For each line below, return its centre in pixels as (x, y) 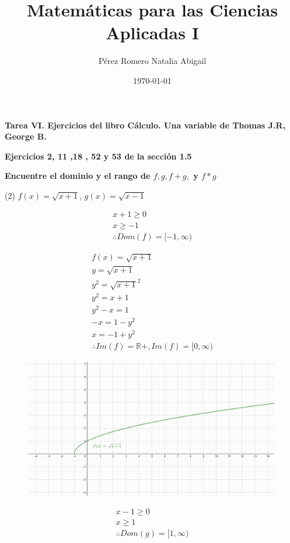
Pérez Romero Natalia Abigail (152, 61)
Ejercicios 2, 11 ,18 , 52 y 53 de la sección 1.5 (98, 156)
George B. (26, 136)
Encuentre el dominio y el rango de (78, 176)
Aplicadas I (152, 33)
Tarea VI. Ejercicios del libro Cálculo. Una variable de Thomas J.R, (145, 125)
